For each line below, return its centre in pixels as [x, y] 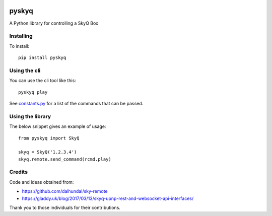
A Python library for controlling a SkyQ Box [54, 23]
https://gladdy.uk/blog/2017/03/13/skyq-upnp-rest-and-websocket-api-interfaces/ [108, 198]
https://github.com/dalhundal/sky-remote [65, 191]
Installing [21, 36]
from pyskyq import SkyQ [49, 138]
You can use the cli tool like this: [43, 81]
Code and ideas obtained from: [42, 182]
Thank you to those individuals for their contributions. [65, 207]
